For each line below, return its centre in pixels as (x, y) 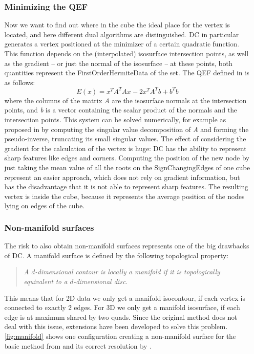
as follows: (20, 82)
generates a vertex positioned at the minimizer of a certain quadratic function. (122, 44)
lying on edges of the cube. (44, 206)
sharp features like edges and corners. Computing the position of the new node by (127, 158)
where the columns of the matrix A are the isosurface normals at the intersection (126, 100)
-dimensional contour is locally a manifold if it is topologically (127, 272)
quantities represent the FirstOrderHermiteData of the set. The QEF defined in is (127, 73)
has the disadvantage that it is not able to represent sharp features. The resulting (127, 187)
